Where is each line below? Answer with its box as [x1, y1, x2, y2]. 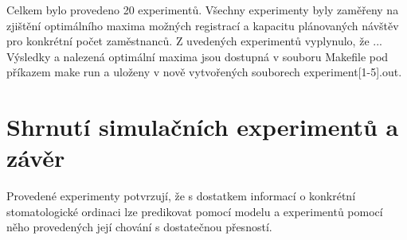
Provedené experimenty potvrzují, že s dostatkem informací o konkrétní [6, 188, 356, 204]
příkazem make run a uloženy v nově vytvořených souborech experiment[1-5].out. [6, 64, 402, 80]
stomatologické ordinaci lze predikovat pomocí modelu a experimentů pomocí [6, 203, 383, 219]
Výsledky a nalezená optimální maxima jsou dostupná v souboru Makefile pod [6, 48, 389, 64]
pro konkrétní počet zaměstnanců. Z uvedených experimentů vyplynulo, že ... [6, 33, 382, 49]
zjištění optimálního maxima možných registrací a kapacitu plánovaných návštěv [6, 17, 399, 33]
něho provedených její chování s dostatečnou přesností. [6, 219, 272, 235]
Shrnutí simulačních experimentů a [6, 110, 399, 143]
